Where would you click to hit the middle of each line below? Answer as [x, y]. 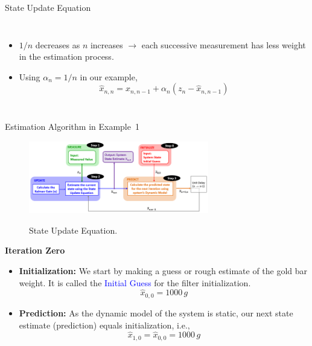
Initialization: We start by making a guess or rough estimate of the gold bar [163, 271]
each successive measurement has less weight [224, 44]
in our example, [109, 76]
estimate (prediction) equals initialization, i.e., [104, 325]
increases [107, 44]
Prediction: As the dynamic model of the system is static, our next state [156, 312]
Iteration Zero [35, 250]
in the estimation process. [66, 56]
